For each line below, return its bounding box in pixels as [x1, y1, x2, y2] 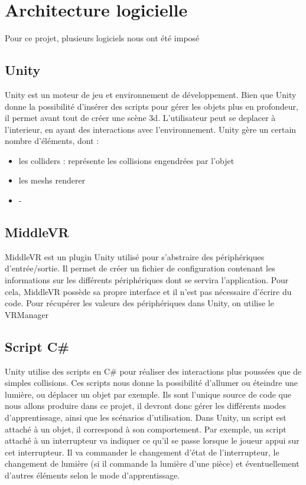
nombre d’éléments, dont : [5, 135, 99, 147]
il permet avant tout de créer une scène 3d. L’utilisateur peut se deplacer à [5, 112, 276, 124]
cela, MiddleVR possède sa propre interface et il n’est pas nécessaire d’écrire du [5, 285, 292, 297]
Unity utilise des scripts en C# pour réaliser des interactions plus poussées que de [5, 365, 302, 377]
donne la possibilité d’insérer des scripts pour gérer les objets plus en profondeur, [5, 100, 298, 112]
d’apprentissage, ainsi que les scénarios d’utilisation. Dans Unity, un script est [5, 411, 287, 424]
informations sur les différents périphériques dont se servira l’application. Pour [5, 274, 289, 286]
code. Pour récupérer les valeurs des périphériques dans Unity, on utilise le [5, 297, 274, 309]
